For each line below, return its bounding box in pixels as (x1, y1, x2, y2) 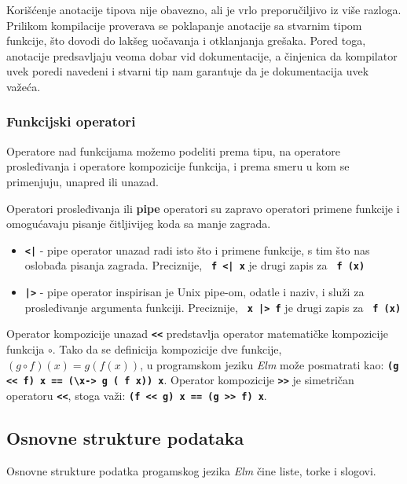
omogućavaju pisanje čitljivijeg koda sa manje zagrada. (6, 215, 271, 232)
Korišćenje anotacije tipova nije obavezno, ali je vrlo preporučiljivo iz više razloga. (6, 2, 401, 17)
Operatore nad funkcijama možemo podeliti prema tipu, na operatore (6, 142, 340, 159)
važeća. (6, 78, 41, 94)
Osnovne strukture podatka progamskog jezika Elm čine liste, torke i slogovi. (6, 462, 376, 478)
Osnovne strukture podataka (6, 425, 244, 449)
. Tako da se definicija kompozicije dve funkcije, (52, 341, 282, 357)
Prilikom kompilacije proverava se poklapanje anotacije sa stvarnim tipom (6, 16, 362, 33)
